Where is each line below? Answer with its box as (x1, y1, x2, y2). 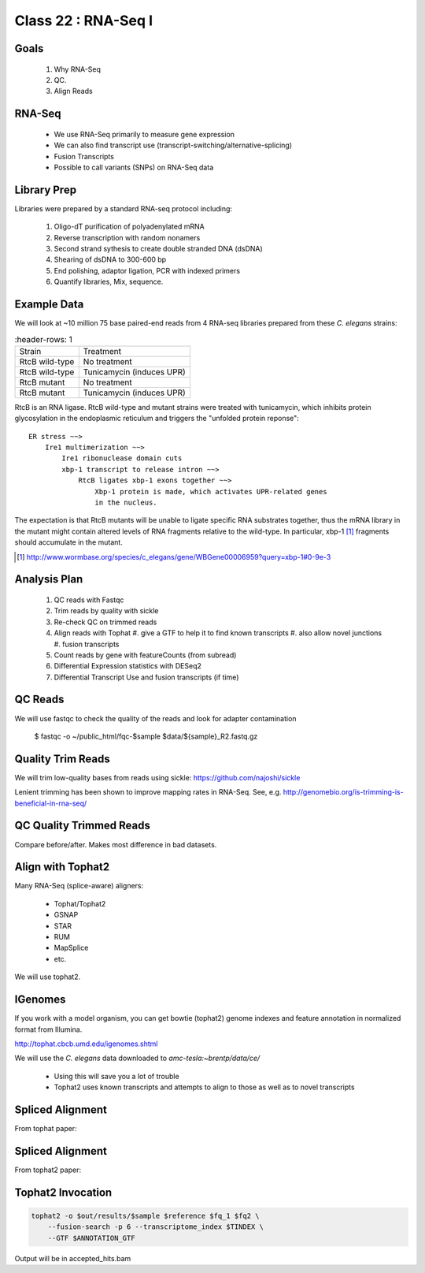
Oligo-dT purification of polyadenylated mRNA (54, 221, 205, 232)
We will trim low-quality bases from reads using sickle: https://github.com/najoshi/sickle (14, 772, 301, 782)
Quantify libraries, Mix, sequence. (54, 277, 164, 287)
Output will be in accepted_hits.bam (14, 1253, 131, 1263)
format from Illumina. (14, 1025, 83, 1034)
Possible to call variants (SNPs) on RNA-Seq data (54, 162, 214, 172)
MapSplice (54, 943, 89, 953)
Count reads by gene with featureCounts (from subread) (54, 650, 237, 660)
